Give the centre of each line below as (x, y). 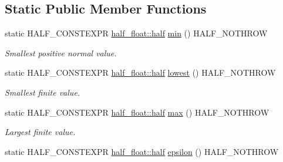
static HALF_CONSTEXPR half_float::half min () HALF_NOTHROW (136, 33)
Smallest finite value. (43, 92)
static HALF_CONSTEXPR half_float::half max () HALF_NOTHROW (137, 112)
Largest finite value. (40, 132)
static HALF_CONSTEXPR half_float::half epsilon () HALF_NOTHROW (142, 151)
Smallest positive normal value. (61, 53)
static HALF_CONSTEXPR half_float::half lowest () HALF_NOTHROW (140, 72)
